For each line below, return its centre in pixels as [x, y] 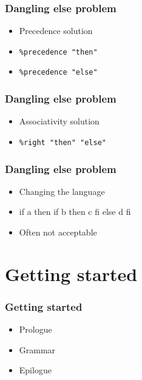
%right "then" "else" [63, 142]
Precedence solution [56, 31]
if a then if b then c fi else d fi [75, 212]
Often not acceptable [58, 232]
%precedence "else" [58, 73]
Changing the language [62, 191]
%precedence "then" [58, 52]
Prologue [35, 329]
